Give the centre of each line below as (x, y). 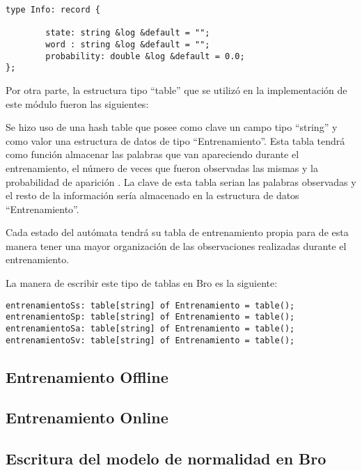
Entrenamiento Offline (87, 376)
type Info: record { (53, 10)
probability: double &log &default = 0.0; (145, 56)
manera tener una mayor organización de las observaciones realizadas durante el (176, 245)
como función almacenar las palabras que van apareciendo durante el (152, 154)
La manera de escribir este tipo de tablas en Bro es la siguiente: (142, 283)
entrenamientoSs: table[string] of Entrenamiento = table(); (150, 305)
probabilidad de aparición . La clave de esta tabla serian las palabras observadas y (181, 181)
